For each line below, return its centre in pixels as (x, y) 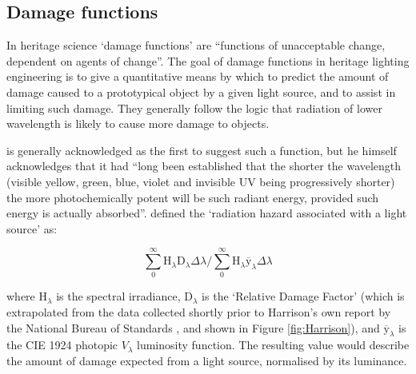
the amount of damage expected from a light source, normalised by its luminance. (207, 361)
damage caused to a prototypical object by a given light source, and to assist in (201, 92)
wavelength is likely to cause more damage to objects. (138, 123)
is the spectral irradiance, (118, 296)
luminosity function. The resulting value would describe (273, 345)
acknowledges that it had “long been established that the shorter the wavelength (204, 166)
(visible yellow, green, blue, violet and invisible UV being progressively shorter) (201, 181)
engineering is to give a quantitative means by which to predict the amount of (198, 76)
